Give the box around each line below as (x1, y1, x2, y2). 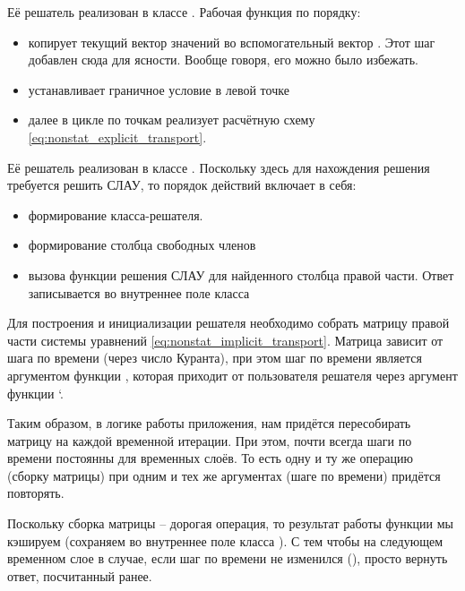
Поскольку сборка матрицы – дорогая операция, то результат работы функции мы (7, 514, 454, 533)
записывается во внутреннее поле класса (28, 283, 250, 302)
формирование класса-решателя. (28, 205, 203, 224)
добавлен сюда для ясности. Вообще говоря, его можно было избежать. (28, 50, 418, 69)
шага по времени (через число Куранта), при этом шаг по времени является (7, 348, 422, 367)
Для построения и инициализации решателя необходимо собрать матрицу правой (7, 313, 450, 332)
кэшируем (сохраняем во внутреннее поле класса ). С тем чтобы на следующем (7, 531, 443, 550)
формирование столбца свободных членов (28, 236, 256, 254)
